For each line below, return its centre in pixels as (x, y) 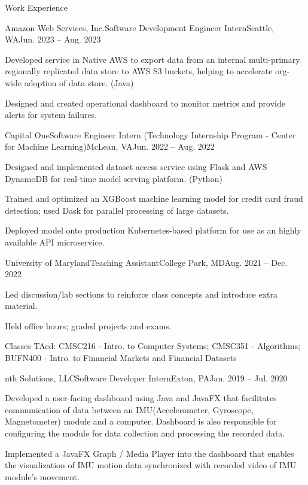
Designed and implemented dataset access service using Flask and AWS (136, 166)
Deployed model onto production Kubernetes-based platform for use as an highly (153, 230)
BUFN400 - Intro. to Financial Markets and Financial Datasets (121, 358)
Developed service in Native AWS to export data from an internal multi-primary (153, 59)
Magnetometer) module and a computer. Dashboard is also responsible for (141, 421)
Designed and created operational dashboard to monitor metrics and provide (145, 103)
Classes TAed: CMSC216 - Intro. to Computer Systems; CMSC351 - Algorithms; (153, 346)
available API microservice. (55, 242)
